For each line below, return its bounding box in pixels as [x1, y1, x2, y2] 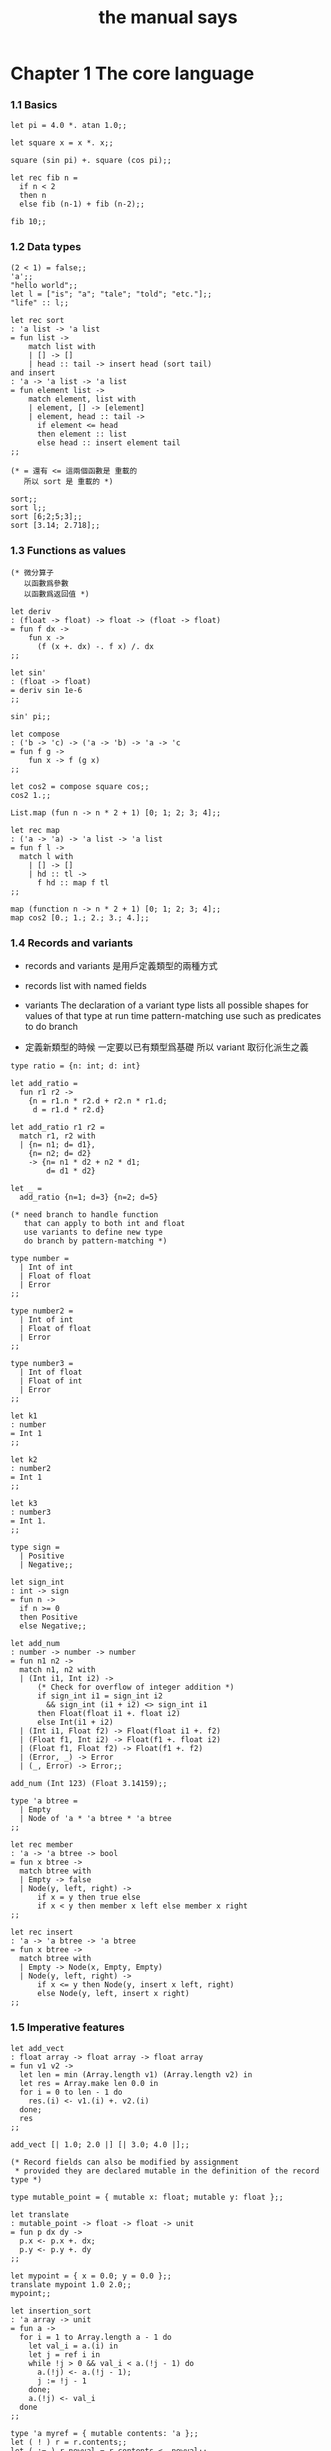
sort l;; [10, 502, 47, 513]
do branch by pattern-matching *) [23, 1236, 168, 1246]
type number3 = [10, 1359, 74, 1369]
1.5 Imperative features [10, 2021, 125, 2035]
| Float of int [19, 1376, 83, 1386]
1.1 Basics [10, 98, 58, 112]
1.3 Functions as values [10, 543, 127, 557]
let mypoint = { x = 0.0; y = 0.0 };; [10, 2271, 172, 2281]
